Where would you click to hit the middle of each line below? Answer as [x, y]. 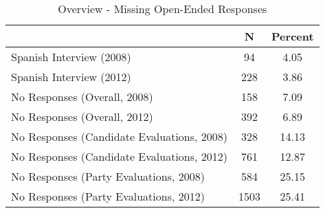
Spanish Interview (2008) [71, 57]
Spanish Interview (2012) [71, 77]
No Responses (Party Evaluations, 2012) [108, 196]
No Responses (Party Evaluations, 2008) [108, 176]
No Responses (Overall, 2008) [82, 97]
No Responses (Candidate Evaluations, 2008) [120, 136]
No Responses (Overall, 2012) [82, 116]
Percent [293, 36]
